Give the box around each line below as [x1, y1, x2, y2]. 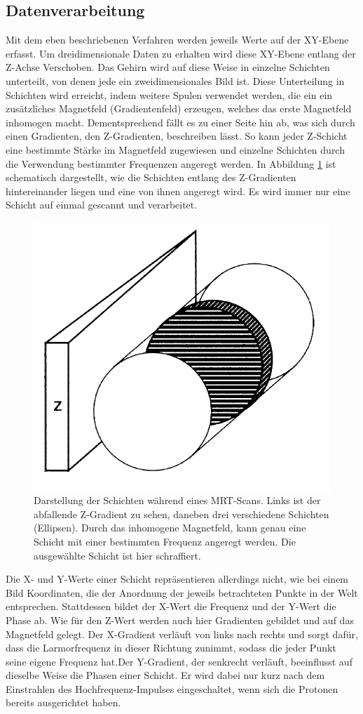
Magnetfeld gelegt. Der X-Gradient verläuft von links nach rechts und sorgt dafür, [6, 626, 358, 641]
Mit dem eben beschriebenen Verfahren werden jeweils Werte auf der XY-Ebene [6, 32, 349, 47]
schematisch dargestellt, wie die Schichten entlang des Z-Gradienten [6, 170, 296, 185]
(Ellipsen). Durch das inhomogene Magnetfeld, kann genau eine [34, 520, 306, 535]
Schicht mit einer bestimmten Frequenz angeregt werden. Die [34, 534, 296, 548]
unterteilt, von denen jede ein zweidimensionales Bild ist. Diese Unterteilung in [6, 73, 345, 88]
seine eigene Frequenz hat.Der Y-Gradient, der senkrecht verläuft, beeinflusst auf [6, 654, 352, 668]
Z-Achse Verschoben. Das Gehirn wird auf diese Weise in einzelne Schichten [6, 60, 330, 74]
